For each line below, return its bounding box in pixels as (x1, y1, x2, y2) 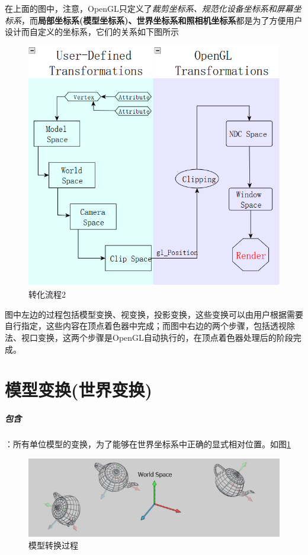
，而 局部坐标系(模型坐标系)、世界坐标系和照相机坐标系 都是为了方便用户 (21, 14, 303, 26)
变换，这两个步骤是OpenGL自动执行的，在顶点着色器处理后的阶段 (37, 331, 293, 344)
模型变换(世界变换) (5, 377, 153, 402)
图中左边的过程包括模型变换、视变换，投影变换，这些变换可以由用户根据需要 (5, 308, 303, 320)
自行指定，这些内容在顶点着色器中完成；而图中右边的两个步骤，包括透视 (5, 320, 287, 332)
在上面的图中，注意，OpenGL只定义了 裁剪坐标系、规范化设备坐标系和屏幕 (5, 2, 293, 14)
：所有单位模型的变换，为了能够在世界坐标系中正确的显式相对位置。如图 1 (5, 438, 291, 450)
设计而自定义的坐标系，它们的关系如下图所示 (5, 25, 179, 38)
